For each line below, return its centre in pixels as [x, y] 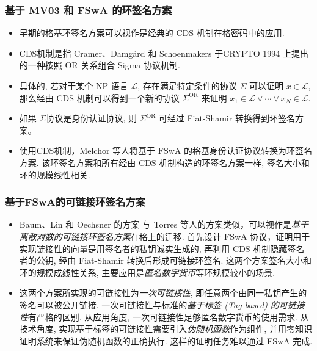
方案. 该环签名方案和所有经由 [78, 162]
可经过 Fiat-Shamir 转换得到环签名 [227, 118]
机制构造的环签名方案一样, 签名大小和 [234, 162]
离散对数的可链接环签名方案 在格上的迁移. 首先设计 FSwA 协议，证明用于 [165, 236]
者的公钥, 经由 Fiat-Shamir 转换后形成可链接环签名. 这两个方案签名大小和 [165, 260]
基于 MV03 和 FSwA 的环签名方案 [89, 9]
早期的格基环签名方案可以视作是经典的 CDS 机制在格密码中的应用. [152, 33]
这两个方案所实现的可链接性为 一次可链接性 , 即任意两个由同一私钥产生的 [163, 293]
